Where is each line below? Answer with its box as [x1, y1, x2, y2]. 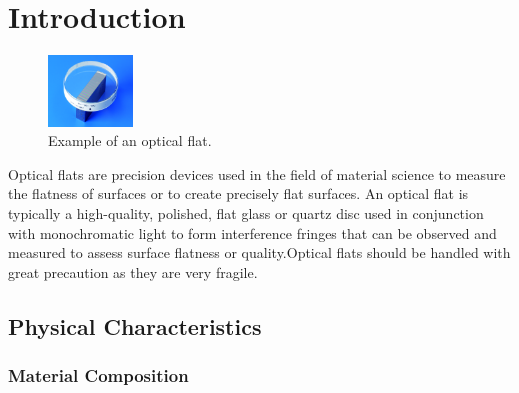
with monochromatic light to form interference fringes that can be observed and [8, 222, 497, 243]
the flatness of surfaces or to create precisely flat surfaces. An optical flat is [8, 183, 469, 204]
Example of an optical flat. [48, 130, 212, 151]
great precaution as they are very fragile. [8, 261, 258, 282]
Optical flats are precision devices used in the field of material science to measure [8, 163, 506, 184]
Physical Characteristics [8, 310, 262, 341]
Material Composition [8, 363, 189, 388]
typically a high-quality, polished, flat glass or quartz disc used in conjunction [8, 203, 484, 224]
